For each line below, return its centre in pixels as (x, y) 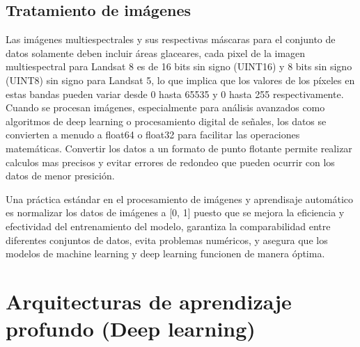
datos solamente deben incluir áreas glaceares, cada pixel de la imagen (156, 53)
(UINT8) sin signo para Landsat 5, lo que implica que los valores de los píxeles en (180, 80)
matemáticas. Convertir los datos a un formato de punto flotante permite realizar (179, 148)
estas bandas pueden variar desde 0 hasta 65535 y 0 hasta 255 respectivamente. (175, 94)
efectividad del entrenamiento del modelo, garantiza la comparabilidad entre (168, 226)
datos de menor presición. (60, 176)
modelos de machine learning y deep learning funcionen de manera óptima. (165, 253)
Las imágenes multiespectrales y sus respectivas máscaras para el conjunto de (171, 39)
